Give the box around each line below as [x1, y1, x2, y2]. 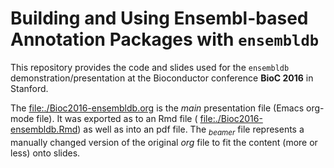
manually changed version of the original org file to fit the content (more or [10, 136, 318, 148]
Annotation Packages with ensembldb [10, 28, 320, 51]
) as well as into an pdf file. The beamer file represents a [77, 123, 305, 137]
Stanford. [10, 82, 49, 94]
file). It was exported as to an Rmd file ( [36, 112, 198, 124]
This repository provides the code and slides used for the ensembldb [10, 61, 290, 73]
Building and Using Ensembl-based [10, 7, 309, 30]
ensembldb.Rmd [10, 123, 78, 135]
